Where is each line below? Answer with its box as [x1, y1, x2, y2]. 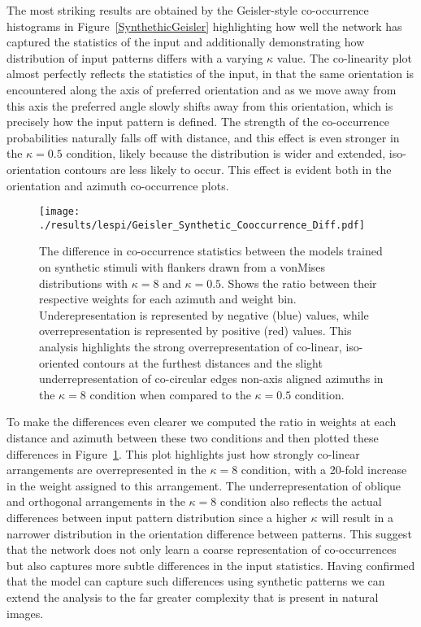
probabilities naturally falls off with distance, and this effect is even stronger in [7, 128, 400, 146]
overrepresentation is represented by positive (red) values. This [39, 322, 352, 339]
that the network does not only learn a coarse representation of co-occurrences [7, 541, 397, 558]
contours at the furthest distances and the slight [83, 354, 323, 371]
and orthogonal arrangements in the [7, 493, 185, 510]
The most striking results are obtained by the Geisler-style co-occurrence [7, 2, 369, 18]
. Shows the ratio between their [221, 274, 377, 291]
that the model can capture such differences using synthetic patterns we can [7, 573, 385, 590]
